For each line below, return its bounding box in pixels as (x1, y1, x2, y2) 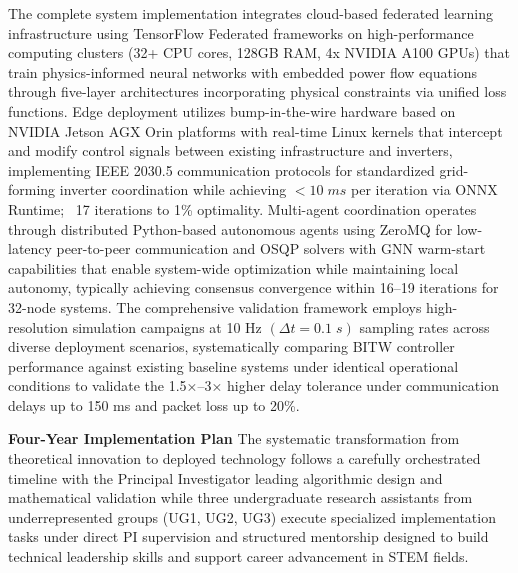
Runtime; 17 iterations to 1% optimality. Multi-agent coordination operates (8, 198, 477, 219)
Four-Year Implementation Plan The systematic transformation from (8, 428, 460, 449)
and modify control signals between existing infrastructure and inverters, (8, 140, 453, 161)
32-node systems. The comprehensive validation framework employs (8, 296, 422, 317)
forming (8, 179, 56, 200)
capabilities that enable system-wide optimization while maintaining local (8, 257, 459, 278)
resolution (8, 316, 69, 337)
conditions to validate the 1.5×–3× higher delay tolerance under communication (8, 375, 499, 396)
